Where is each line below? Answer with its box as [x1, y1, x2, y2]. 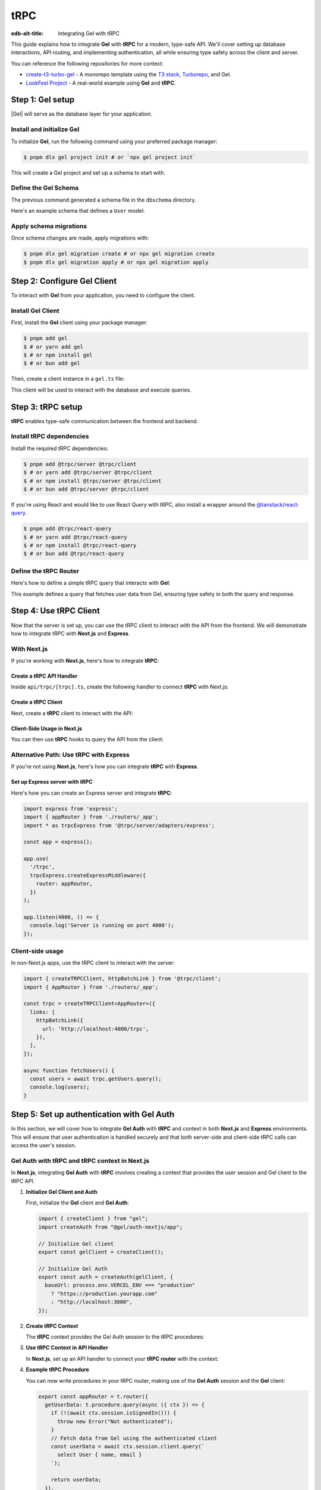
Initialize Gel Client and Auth [26, 1188, 97, 1195]
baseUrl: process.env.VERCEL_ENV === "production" [45, 1282, 196, 1289]
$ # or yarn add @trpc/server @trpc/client [23, 469, 153, 476]
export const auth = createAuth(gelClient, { [38, 1274, 174, 1281]
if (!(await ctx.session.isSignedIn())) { [51, 1410, 177, 1417]
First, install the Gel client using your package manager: [11, 319, 148, 326]
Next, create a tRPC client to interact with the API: [11, 709, 133, 716]
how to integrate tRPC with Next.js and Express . [11, 629, 130, 637]
